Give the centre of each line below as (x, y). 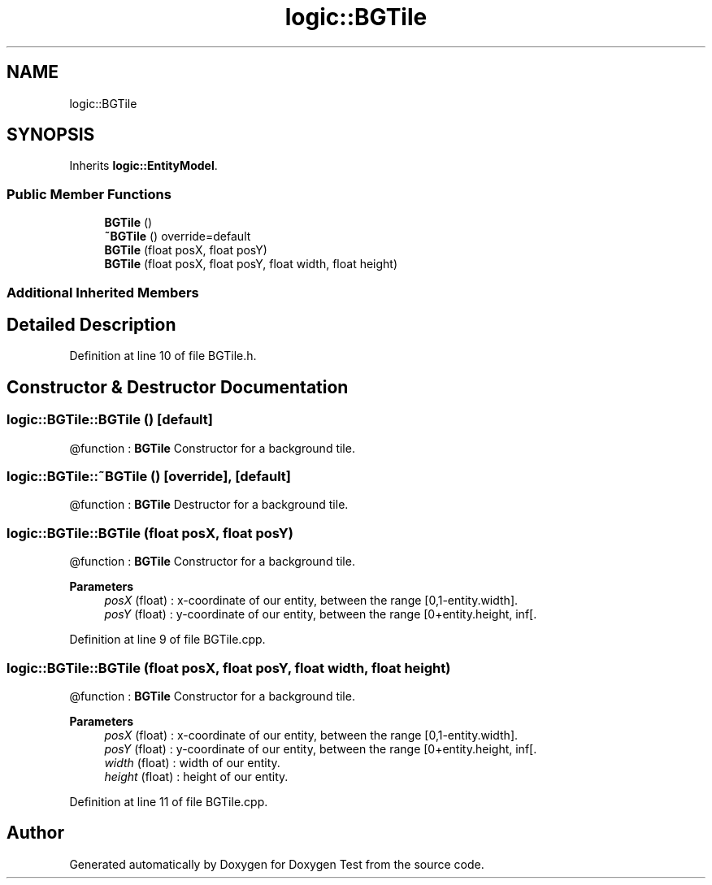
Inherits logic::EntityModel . (143, 166)
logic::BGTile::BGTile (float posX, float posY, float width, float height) (229, 668)
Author (35, 833)
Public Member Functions (89, 194)
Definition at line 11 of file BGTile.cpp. (169, 801)
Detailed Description (91, 324)
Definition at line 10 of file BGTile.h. (163, 356)
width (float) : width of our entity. (192, 762)
